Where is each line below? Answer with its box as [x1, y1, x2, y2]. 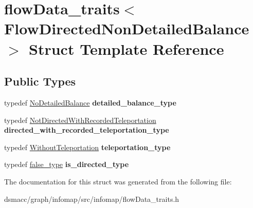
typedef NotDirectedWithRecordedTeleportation [4, 114, 156, 125]
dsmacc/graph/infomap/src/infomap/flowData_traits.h [4, 193, 179, 204]
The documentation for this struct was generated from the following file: [4, 176, 232, 186]
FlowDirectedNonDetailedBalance [4, 18, 249, 39]
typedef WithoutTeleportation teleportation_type [4, 141, 171, 152]
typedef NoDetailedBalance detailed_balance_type [4, 97, 176, 108]
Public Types [4, 73, 76, 89]
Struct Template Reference [29, 38, 224, 59]
